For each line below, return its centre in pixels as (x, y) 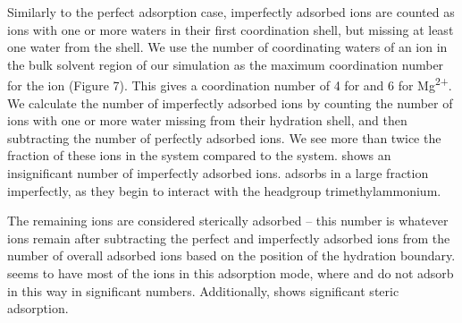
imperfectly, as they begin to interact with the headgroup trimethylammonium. (224, 190)
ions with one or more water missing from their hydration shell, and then (207, 120)
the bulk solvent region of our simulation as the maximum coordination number (226, 64)
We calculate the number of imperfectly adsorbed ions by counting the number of (230, 102)
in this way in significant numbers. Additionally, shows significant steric (203, 290)
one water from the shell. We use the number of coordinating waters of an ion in (227, 47)
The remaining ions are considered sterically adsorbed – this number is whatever (228, 221)
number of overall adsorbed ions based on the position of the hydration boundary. (231, 255)
